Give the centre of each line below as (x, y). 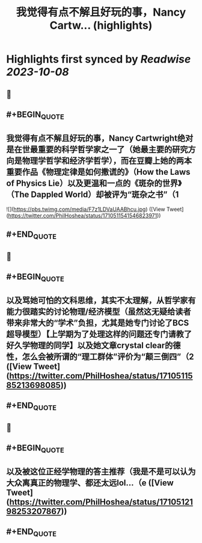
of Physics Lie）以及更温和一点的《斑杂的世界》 (94, 183)
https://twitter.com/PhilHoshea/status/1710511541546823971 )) (84, 215)
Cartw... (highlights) (101, 26)
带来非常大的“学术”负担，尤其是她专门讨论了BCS (98, 323)
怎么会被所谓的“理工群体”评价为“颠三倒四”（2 (108, 356)
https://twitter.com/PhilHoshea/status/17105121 (101, 502)
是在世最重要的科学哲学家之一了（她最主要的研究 (97, 149)
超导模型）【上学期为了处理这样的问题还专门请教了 (99, 334)
